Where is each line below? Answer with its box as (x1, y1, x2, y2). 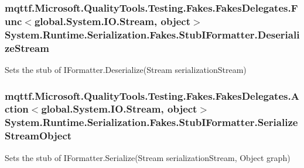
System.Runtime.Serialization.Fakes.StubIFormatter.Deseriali (5, 27, 300, 41)
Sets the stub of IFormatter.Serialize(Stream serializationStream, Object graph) (5, 151, 291, 163)
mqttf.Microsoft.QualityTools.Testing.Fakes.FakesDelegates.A (5, 88, 299, 103)
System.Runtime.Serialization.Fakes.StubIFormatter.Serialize (5, 115, 298, 129)
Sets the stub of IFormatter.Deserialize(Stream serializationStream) (5, 63, 247, 75)
